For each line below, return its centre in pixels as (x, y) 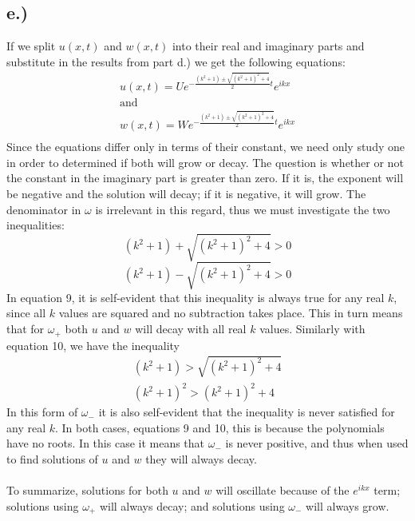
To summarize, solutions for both (87, 490)
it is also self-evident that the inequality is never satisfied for (247, 412)
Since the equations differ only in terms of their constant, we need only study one (206, 147)
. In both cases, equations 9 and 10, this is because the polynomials (220, 427)
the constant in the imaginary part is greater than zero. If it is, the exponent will (205, 178)
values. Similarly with (312, 329)
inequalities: (36, 225)
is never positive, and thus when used (317, 443)
